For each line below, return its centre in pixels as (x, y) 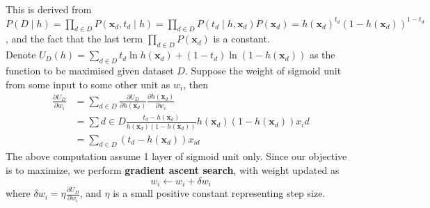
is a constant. (241, 39)
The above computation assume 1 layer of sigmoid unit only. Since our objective (176, 156)
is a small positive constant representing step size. (219, 193)
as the (322, 55)
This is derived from (49, 9)
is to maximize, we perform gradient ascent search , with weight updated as (173, 170)
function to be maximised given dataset (90, 70)
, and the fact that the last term (74, 39)
